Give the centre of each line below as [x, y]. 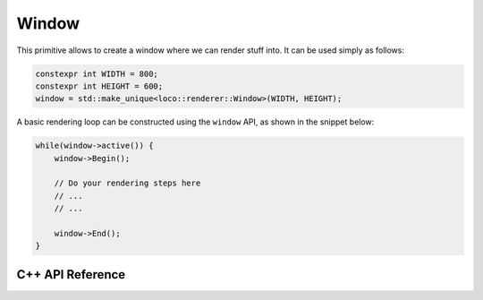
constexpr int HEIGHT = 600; [99, 86]
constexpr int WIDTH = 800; [97, 73]
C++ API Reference [71, 274]
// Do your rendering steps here [127, 183]
